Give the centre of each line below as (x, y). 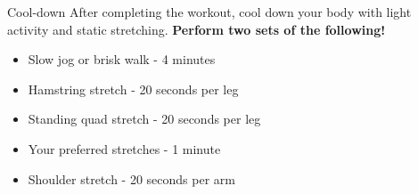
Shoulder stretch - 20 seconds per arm (131, 178)
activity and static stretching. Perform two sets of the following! (197, 29)
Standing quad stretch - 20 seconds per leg (144, 119)
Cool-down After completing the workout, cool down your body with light (209, 12)
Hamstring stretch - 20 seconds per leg (133, 89)
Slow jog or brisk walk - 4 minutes (122, 59)
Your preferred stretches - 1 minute (124, 148)
